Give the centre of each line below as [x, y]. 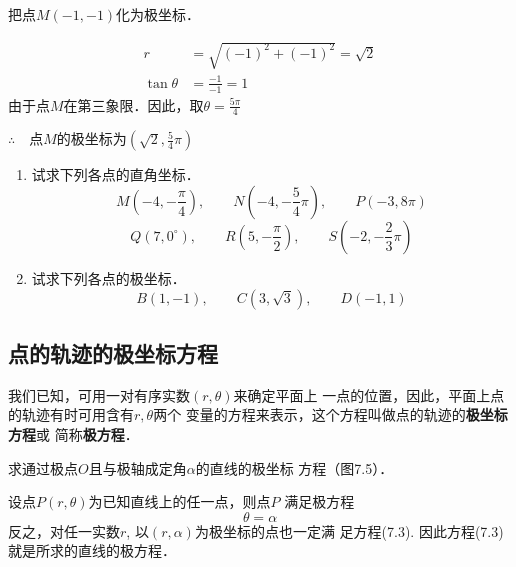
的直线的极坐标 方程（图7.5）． [294, 467]
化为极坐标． [158, 14]
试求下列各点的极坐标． [108, 277]
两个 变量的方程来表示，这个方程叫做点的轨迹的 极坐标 [330, 414]
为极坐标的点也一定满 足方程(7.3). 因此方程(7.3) [349, 530]
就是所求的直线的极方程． [92, 550]
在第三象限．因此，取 [133, 104]
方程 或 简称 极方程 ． [73, 433]
